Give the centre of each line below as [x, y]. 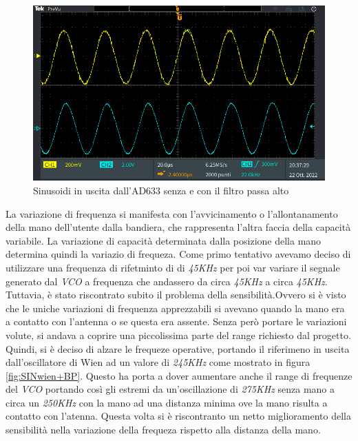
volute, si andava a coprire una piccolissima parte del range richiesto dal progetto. [178, 335]
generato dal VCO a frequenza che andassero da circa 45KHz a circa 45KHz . [167, 281]
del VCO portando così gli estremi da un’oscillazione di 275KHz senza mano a [170, 389]
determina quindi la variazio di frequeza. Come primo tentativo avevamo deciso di [178, 254]
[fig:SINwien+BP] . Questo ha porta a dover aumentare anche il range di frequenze [179, 375]
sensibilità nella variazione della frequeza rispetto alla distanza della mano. [163, 430]
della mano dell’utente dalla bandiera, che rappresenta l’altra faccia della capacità [178, 227]
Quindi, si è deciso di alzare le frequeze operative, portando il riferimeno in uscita [178, 348]
